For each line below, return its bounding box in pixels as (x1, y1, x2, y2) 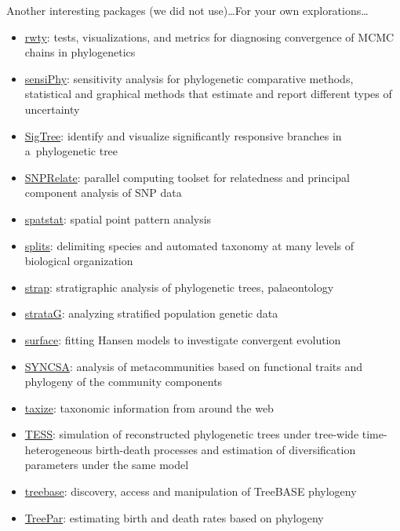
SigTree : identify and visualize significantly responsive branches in (24, 127, 342, 144)
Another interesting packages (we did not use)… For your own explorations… (6, 2, 369, 18)
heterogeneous (24, 441, 93, 457)
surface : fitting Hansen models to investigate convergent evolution (24, 331, 341, 347)
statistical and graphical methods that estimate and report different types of (24, 85, 392, 102)
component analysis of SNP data (24, 184, 182, 201)
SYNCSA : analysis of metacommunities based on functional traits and (24, 358, 362, 374)
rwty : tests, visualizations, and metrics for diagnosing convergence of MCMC (24, 28, 395, 45)
